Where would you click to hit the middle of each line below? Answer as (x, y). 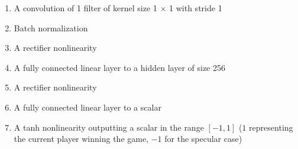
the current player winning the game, (81, 139)
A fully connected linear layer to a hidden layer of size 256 (119, 67)
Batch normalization (51, 27)
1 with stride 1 (196, 8)
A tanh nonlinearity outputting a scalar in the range (109, 127)
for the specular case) (203, 139)
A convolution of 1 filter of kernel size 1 (85, 8)
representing (271, 127)
